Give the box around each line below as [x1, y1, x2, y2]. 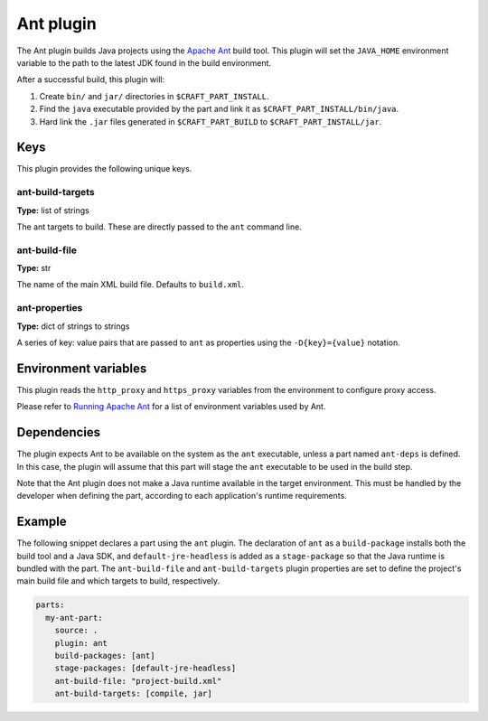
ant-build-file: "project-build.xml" [54, 676, 222, 686]
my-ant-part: [45, 613, 103, 623]
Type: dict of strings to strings [16, 321, 130, 332]
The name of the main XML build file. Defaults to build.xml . [16, 279, 244, 290]
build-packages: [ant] [54, 651, 155, 660]
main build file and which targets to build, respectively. [16, 576, 221, 586]
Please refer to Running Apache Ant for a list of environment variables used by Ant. [16, 401, 326, 412]
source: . [54, 625, 99, 636]
